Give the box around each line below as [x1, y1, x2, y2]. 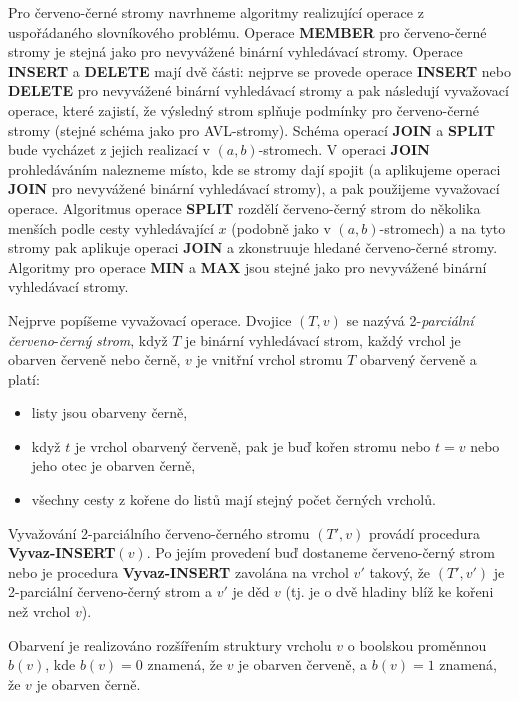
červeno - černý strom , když [8, 329, 168, 350]
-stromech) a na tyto [379, 217, 506, 238]
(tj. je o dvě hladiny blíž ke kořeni [285, 581, 494, 602]
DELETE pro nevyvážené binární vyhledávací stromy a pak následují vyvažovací [8, 80, 509, 101]
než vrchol [8, 601, 71, 622]
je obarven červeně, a [238, 654, 368, 675]
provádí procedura [368, 522, 480, 543]
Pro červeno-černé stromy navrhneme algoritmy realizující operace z [8, 2, 424, 22]
